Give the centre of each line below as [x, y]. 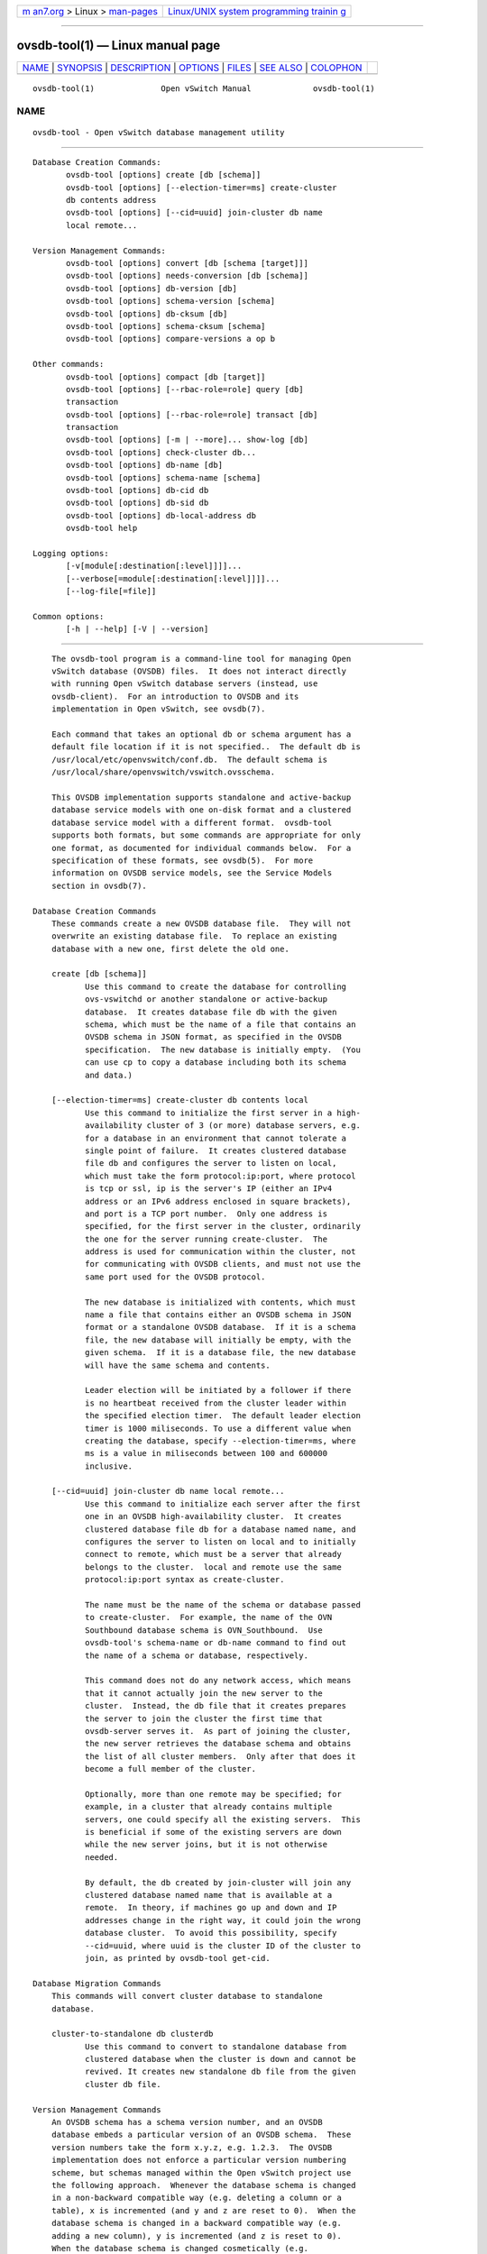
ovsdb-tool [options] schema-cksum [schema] [166, 326]
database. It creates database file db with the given [211, 1012]
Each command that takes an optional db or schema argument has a [201, 734]
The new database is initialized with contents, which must [220, 1302]
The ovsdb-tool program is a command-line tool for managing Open [201, 659]
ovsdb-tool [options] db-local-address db [161, 515]
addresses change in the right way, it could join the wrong [222, 1920]
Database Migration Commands [97, 1983]
